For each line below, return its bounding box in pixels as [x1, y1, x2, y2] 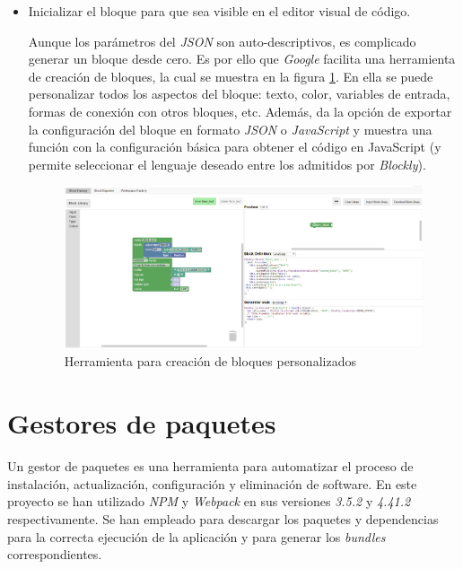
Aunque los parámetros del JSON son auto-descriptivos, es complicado [28, 31, 416, 50]
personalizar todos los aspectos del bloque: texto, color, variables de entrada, [28, 84, 450, 103]
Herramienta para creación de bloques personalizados [64, 352, 356, 371]
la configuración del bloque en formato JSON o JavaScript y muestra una [28, 119, 432, 138]
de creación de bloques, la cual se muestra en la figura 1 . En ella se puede [28, 66, 433, 85]
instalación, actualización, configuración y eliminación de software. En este [7, 474, 417, 493]
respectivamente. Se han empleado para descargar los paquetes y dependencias [7, 509, 439, 528]
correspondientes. [7, 545, 102, 564]
